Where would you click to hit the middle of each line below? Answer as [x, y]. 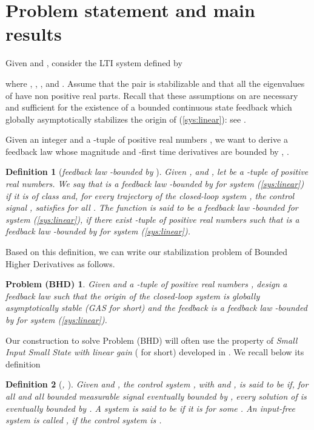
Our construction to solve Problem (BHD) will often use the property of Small [152, 340]
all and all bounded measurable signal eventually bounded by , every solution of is [156, 396]
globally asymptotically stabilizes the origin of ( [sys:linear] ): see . [126, 119]
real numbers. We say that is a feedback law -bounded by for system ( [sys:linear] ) [155, 184]
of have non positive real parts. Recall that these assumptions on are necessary [152, 95]
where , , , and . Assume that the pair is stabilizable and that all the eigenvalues [155, 83]
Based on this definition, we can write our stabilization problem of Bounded [147, 252]
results [34, 34]
